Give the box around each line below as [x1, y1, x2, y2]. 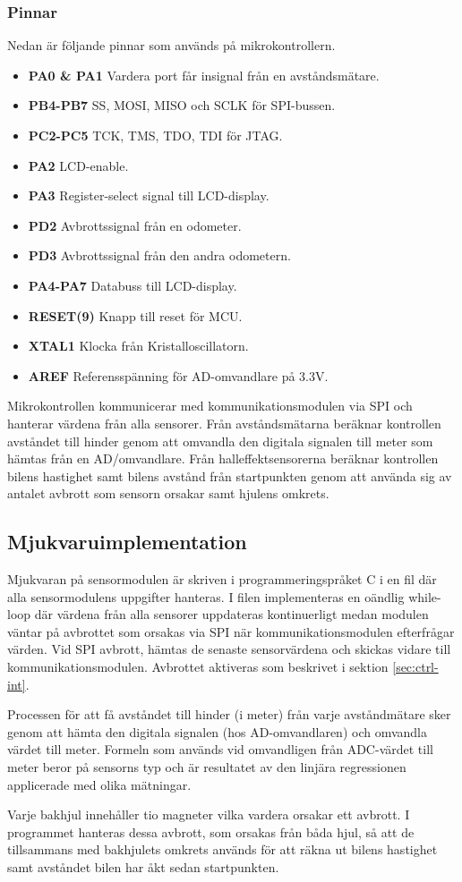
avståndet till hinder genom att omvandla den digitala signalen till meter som [7, 431, 433, 450]
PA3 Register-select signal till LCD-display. [28, 186, 269, 205]
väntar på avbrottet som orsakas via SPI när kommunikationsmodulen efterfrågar [7, 622, 455, 640]
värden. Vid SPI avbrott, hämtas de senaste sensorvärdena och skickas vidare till [7, 640, 451, 658]
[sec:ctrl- [392, 657, 439, 676]
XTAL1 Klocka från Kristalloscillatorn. [28, 336, 249, 355]
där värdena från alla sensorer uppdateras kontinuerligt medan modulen [34, 605, 429, 623]
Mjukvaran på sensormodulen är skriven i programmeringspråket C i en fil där [7, 570, 437, 589]
